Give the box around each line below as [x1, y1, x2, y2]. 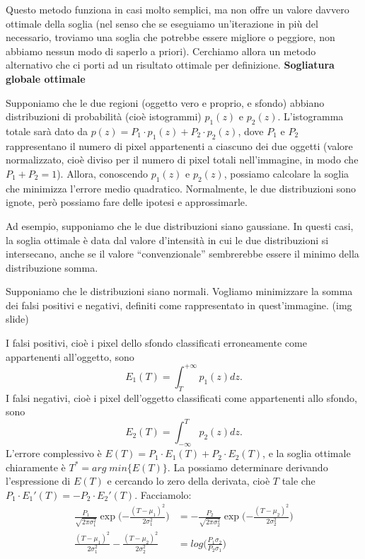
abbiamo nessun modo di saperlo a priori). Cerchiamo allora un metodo [6, 43, 316, 58]
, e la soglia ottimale [262, 446, 351, 461]
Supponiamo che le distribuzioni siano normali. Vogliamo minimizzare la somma [6, 284, 353, 299]
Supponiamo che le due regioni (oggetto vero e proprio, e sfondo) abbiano [6, 95, 325, 110]
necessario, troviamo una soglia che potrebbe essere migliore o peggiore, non [6, 30, 335, 45]
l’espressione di [6, 473, 71, 488]
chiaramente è [6, 459, 66, 474]
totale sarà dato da [6, 123, 88, 138]
